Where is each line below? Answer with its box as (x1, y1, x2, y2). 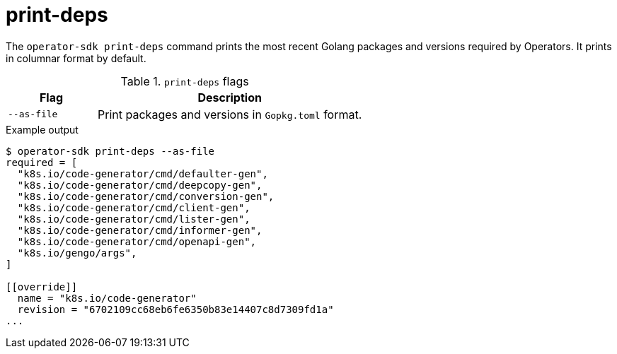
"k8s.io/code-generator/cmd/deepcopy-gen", (17, 179, 263, 191)
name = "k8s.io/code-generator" (17, 292, 197, 304)
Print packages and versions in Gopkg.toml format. (98, 107, 362, 122)
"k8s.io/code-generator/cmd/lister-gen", (17, 213, 250, 225)
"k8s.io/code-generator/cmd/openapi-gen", (17, 235, 257, 247)
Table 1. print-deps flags (120, 73, 249, 88)
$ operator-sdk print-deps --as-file (6, 145, 215, 157)
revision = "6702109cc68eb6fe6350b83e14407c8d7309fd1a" (17, 303, 334, 315)
